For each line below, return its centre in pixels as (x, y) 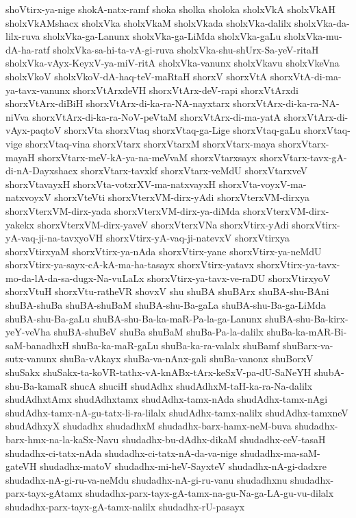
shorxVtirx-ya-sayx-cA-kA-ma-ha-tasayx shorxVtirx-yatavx (130, 264)
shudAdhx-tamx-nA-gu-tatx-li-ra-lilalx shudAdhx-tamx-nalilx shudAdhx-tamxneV (177, 412)
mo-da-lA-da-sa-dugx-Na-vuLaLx (75, 278)
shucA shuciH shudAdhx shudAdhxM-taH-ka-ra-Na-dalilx (191, 385)
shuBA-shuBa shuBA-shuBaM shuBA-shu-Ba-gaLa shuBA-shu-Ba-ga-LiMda (166, 305)
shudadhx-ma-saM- (280, 452)
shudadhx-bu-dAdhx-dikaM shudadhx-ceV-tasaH (224, 439)
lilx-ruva (23, 36)
